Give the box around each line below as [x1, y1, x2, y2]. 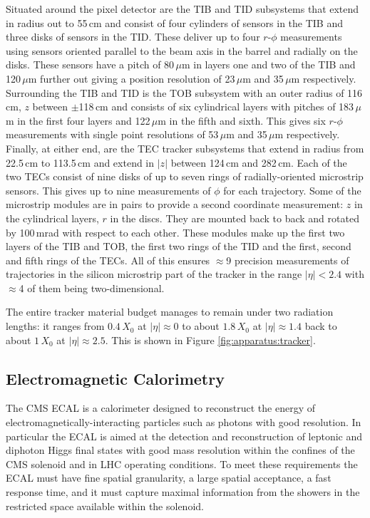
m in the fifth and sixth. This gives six [158, 113, 326, 128]
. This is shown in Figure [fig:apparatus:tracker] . [105, 332, 316, 347]
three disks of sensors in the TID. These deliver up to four [6, 29, 260, 44]
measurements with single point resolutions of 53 [6, 127, 219, 142]
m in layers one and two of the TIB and [181, 57, 356, 72]
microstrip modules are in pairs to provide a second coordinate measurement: [6, 197, 344, 212]
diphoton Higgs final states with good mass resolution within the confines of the [6, 442, 355, 457]
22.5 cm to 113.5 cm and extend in [6, 155, 155, 170]
